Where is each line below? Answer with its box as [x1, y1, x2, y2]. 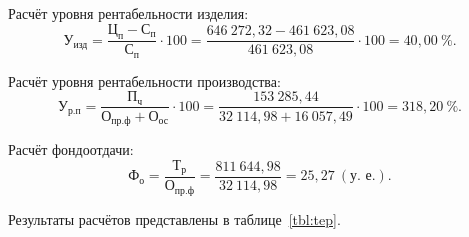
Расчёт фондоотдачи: [8, 138, 134, 159]
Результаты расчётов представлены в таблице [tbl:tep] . [8, 208, 341, 229]
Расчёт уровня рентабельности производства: [8, 70, 281, 91]
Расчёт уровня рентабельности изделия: [8, 3, 249, 23]
